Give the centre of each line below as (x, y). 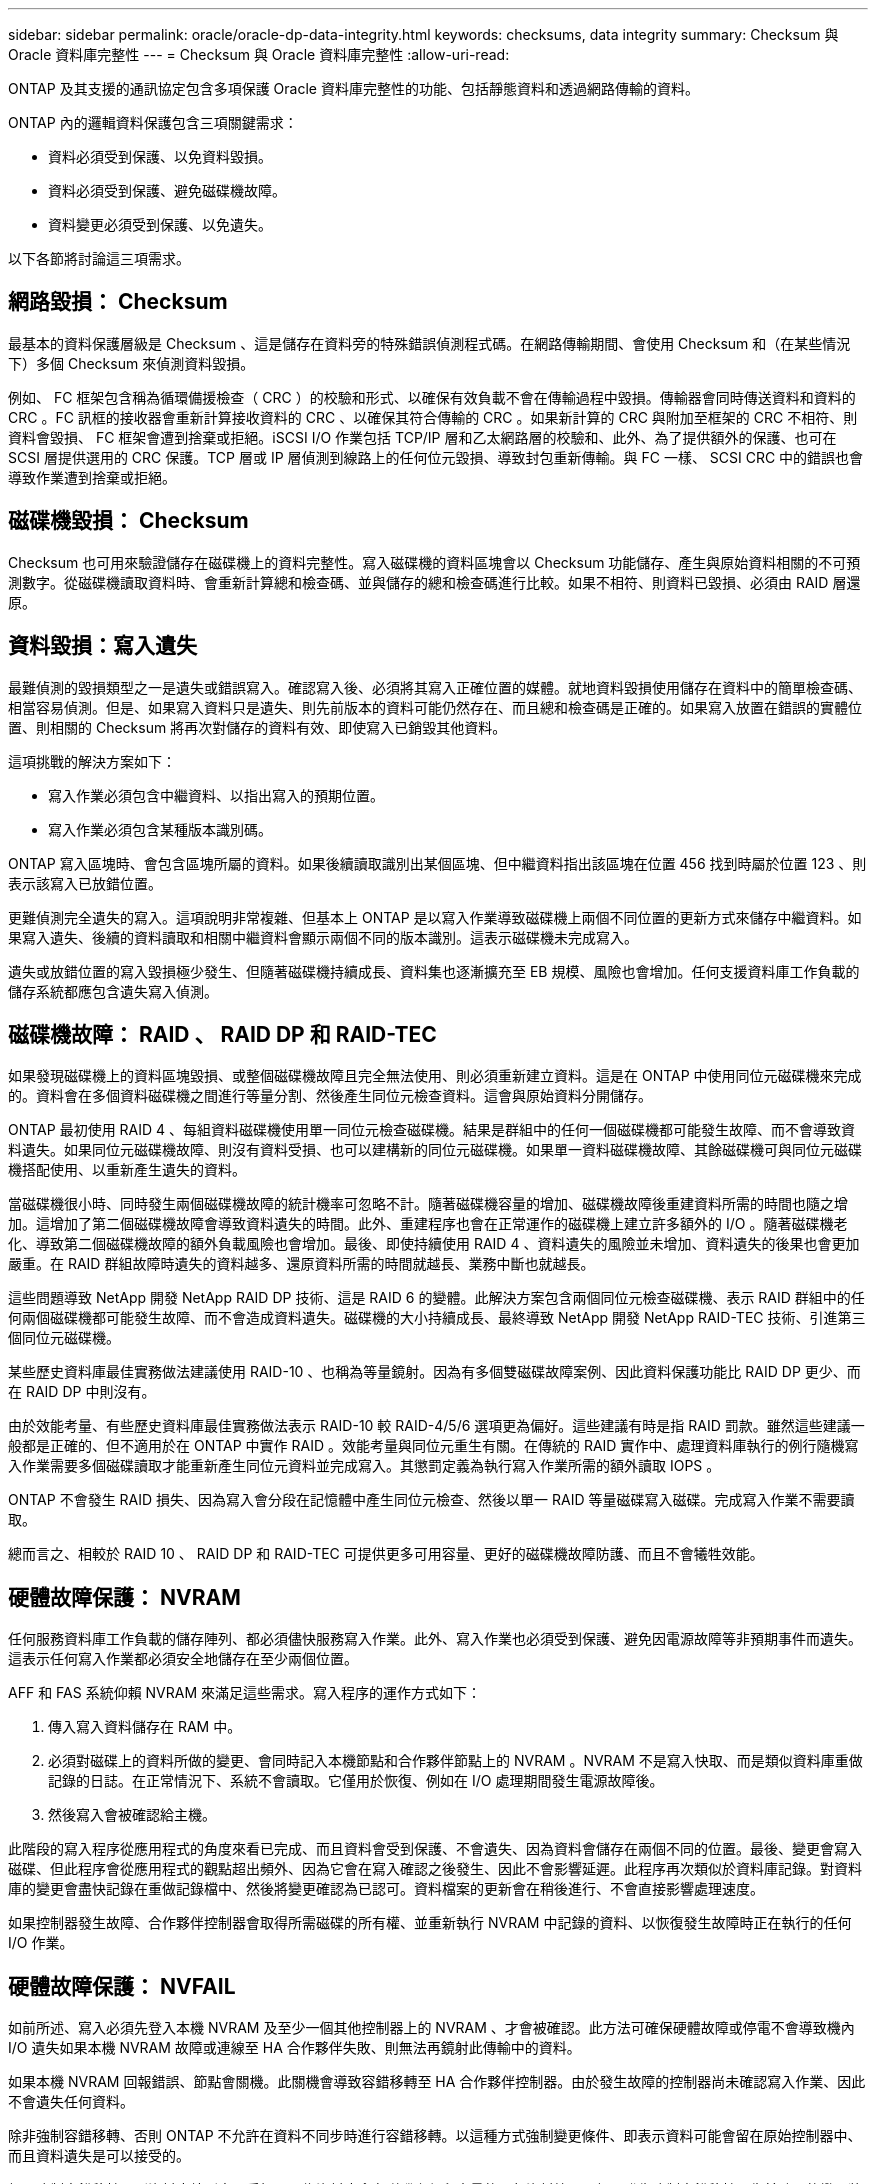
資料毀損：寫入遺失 (102, 646)
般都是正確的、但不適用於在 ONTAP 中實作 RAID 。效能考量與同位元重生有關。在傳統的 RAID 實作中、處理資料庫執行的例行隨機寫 (433, 1446)
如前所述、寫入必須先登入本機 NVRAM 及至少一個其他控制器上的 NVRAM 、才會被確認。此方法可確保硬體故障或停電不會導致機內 (431, 2028)
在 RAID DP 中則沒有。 (82, 1392)
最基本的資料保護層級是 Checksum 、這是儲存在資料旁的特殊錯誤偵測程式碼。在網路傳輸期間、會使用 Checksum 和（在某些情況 (429, 343)
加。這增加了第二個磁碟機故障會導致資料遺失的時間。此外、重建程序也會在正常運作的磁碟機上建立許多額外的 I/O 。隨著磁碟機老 (428, 1224)
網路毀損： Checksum (118, 302)
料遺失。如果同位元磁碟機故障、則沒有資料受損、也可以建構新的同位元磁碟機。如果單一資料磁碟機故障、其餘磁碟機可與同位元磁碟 (435, 1150)
